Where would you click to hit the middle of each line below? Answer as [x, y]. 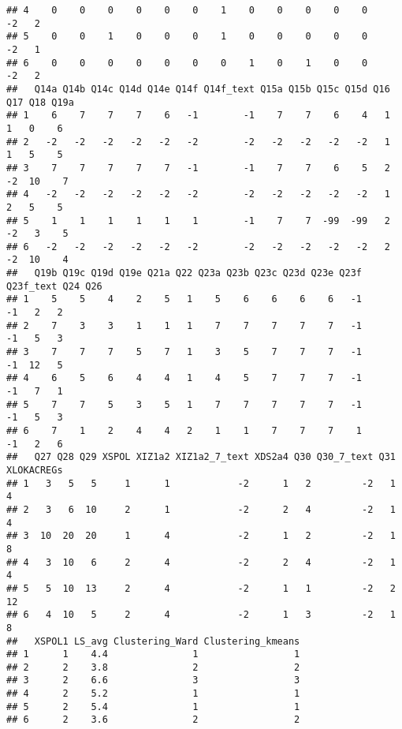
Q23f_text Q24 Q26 [54, 286]
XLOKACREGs [35, 470]
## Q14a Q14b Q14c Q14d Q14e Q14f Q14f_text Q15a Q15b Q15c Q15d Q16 [198, 89]
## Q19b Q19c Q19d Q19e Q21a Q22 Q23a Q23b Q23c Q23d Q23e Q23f [184, 273]
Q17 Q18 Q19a [40, 102]
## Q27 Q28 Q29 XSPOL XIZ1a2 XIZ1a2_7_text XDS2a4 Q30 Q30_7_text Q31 [201, 457]
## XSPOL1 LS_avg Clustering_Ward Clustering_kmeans [153, 641]
